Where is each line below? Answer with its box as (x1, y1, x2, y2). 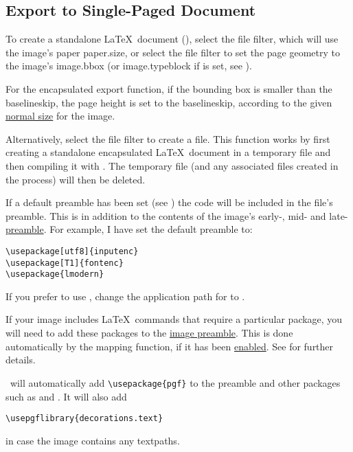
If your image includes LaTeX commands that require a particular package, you (5, 312, 343, 326)
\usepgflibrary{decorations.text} (5, 414, 163, 424)
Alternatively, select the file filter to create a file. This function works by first (5, 131, 330, 146)
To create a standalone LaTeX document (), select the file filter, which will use (5, 32, 339, 46)
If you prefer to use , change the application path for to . (5, 289, 245, 303)
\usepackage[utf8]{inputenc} (5, 246, 139, 256)
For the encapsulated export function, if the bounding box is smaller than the (5, 81, 332, 95)
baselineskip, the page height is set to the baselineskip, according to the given (5, 95, 332, 109)
